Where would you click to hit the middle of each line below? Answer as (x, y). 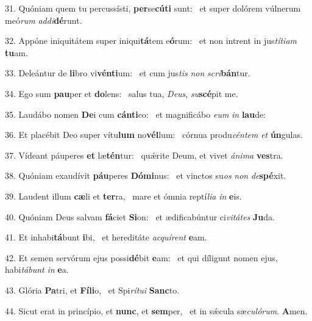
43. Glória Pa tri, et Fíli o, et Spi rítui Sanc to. (92, 290)
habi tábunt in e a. (37, 269)
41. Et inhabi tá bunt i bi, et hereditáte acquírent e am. (106, 237)
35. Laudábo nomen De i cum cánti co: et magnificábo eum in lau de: (136, 114)
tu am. (16, 52)
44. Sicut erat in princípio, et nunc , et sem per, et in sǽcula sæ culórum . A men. (156, 310)
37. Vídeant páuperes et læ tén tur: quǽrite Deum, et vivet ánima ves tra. (144, 155)
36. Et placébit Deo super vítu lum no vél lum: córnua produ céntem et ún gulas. (154, 135)
